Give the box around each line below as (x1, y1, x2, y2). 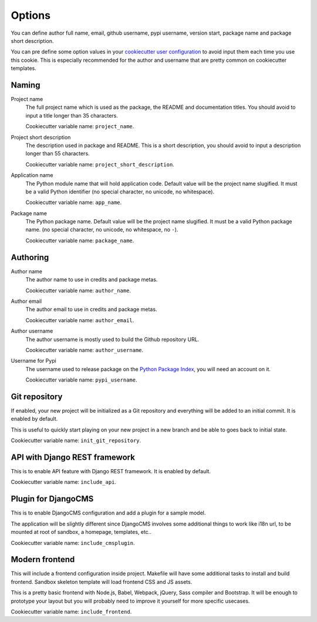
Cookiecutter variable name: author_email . (25, 316, 134, 323)
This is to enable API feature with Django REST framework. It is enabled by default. (11, 468, 211, 475)
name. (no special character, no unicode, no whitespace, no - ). (25, 226, 178, 233)
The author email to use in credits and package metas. (25, 306, 157, 313)
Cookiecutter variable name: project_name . (25, 123, 134, 130)
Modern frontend (11, 554, 75, 564)
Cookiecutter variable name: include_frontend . (11, 608, 132, 615)
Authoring (11, 252, 49, 262)
